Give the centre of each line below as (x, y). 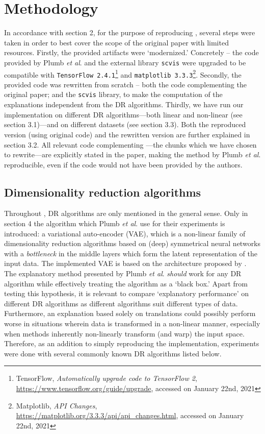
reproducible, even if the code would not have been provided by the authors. (123, 164)
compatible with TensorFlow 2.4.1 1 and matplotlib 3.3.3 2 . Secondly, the (123, 74)
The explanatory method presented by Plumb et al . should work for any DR (123, 273)
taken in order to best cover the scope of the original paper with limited (116, 42)
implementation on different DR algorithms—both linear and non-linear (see (123, 114)
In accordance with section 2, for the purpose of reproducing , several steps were (130, 32)
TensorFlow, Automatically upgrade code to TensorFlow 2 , (107, 378)
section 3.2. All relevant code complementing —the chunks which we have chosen (130, 144)
